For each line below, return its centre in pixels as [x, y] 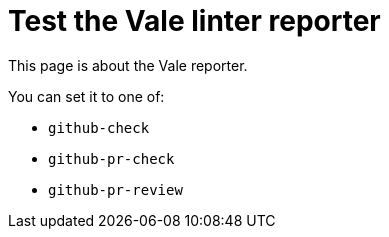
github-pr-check [111, 158]
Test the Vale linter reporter [194, 21]
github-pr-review [115, 189]
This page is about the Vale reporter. [128, 65]
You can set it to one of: [86, 96]
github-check [99, 127]
